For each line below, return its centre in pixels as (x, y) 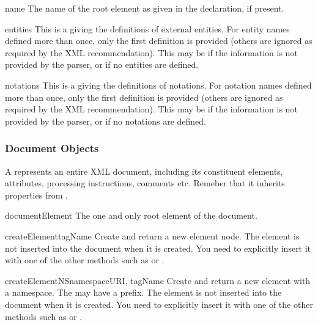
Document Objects (52, 148)
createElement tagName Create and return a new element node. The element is (152, 236)
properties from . (36, 195)
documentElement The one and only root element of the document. (131, 215)
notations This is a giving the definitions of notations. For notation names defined (158, 85)
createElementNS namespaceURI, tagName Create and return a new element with (158, 280)
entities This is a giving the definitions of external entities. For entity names (147, 28)
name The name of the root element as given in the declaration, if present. (145, 8)
